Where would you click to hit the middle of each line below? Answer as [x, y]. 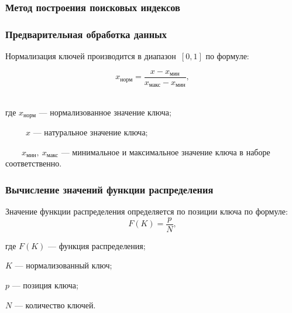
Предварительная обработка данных [86, 34]
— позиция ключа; [45, 285]
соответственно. [34, 163]
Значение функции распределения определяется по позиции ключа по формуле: [147, 211]
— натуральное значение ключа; [90, 132]
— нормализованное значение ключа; [105, 112]
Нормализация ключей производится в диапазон [91, 56]
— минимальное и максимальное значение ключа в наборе [166, 152]
